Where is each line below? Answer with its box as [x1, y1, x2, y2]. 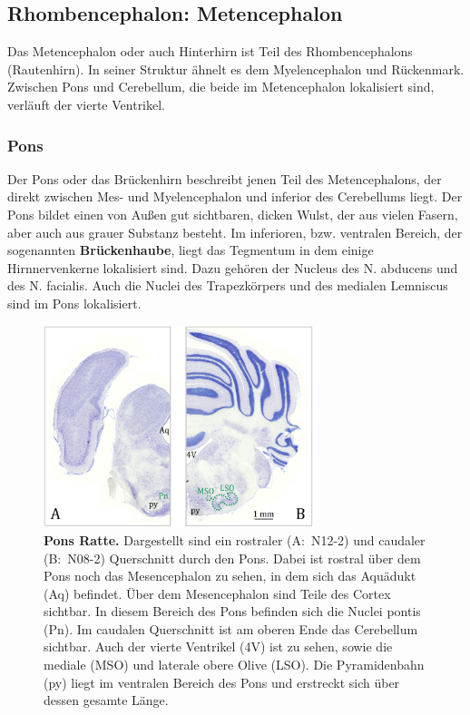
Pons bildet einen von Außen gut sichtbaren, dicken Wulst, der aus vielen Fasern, [7, 204, 458, 223]
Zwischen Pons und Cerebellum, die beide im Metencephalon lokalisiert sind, [7, 77, 435, 96]
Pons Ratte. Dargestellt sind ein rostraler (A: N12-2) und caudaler [44, 530, 426, 549]
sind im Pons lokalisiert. [7, 293, 142, 312]
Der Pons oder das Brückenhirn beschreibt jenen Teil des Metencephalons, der [7, 169, 442, 188]
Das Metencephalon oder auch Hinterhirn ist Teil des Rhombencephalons [7, 42, 413, 61]
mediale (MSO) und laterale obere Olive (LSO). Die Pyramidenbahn [44, 655, 425, 674]
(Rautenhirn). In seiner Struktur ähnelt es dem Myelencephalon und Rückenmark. [7, 59, 465, 78]
